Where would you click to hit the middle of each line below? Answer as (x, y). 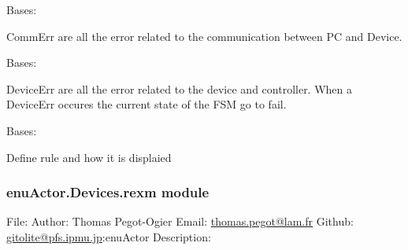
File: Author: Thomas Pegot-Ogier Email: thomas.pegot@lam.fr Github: (180, 221)
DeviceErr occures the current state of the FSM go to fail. (147, 104)
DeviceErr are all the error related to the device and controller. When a (180, 88)
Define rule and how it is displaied (89, 157)
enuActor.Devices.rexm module (108, 192)
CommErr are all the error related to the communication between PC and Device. (204, 36)
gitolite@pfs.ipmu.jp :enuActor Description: (109, 236)
